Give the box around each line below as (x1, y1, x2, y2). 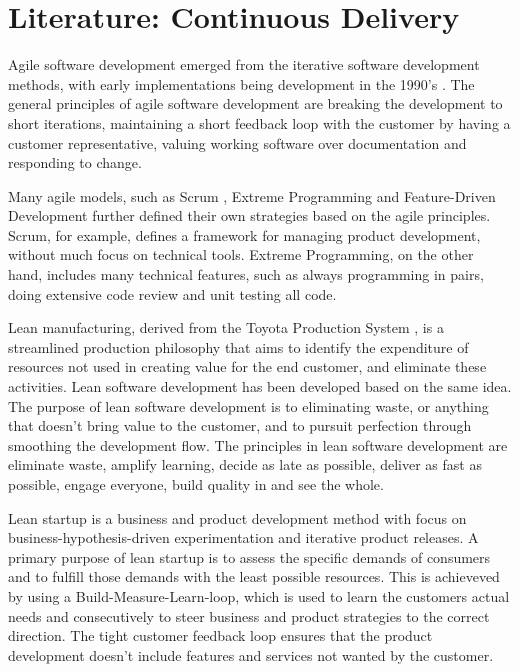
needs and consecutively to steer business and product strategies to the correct (8, 605, 490, 626)
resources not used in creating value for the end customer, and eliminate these (8, 356, 487, 377)
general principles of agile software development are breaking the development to (8, 93, 503, 114)
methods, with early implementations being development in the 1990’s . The (8, 73, 475, 94)
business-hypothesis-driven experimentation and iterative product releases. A (8, 527, 479, 548)
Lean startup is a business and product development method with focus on (8, 507, 467, 528)
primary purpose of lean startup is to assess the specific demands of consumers (8, 546, 491, 567)
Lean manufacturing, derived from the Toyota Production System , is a (8, 317, 444, 338)
